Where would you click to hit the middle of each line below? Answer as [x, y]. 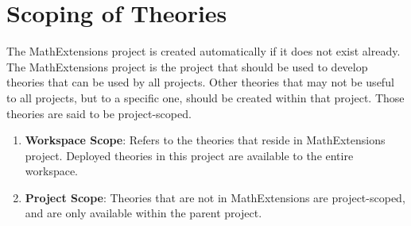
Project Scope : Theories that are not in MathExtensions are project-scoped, [215, 197]
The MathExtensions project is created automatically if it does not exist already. [204, 51]
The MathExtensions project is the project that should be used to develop [187, 66]
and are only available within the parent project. [143, 213]
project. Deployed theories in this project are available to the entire [189, 155]
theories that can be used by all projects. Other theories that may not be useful [200, 82]
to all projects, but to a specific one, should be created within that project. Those [205, 97]
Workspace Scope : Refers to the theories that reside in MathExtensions [205, 140]
